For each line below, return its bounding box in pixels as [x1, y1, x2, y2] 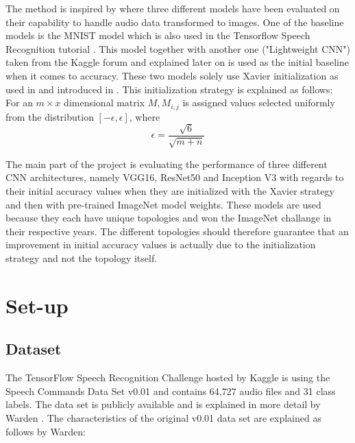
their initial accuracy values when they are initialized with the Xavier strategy [5, 184, 334, 197]
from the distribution [5, 109, 94, 123]
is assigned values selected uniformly [182, 95, 335, 110]
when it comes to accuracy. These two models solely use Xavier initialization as [5, 68, 339, 82]
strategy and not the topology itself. [5, 250, 158, 265]
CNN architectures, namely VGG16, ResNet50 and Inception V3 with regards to [5, 170, 344, 184]
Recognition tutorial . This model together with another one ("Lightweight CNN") [5, 41, 351, 56]
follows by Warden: [5, 424, 86, 438]
